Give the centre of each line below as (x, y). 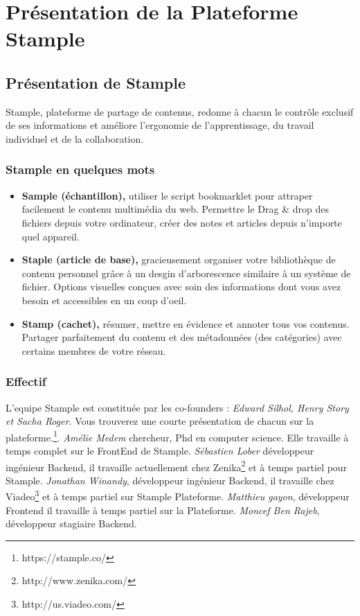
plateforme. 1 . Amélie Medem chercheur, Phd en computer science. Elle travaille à (177, 436)
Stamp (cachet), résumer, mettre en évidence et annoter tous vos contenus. (186, 323)
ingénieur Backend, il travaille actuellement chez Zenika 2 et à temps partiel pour (177, 466)
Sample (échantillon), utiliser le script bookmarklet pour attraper (167, 195)
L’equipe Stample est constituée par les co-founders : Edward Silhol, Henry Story (177, 407)
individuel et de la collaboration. (75, 138)
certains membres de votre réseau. (94, 350)
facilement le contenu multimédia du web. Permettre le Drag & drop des (175, 209)
